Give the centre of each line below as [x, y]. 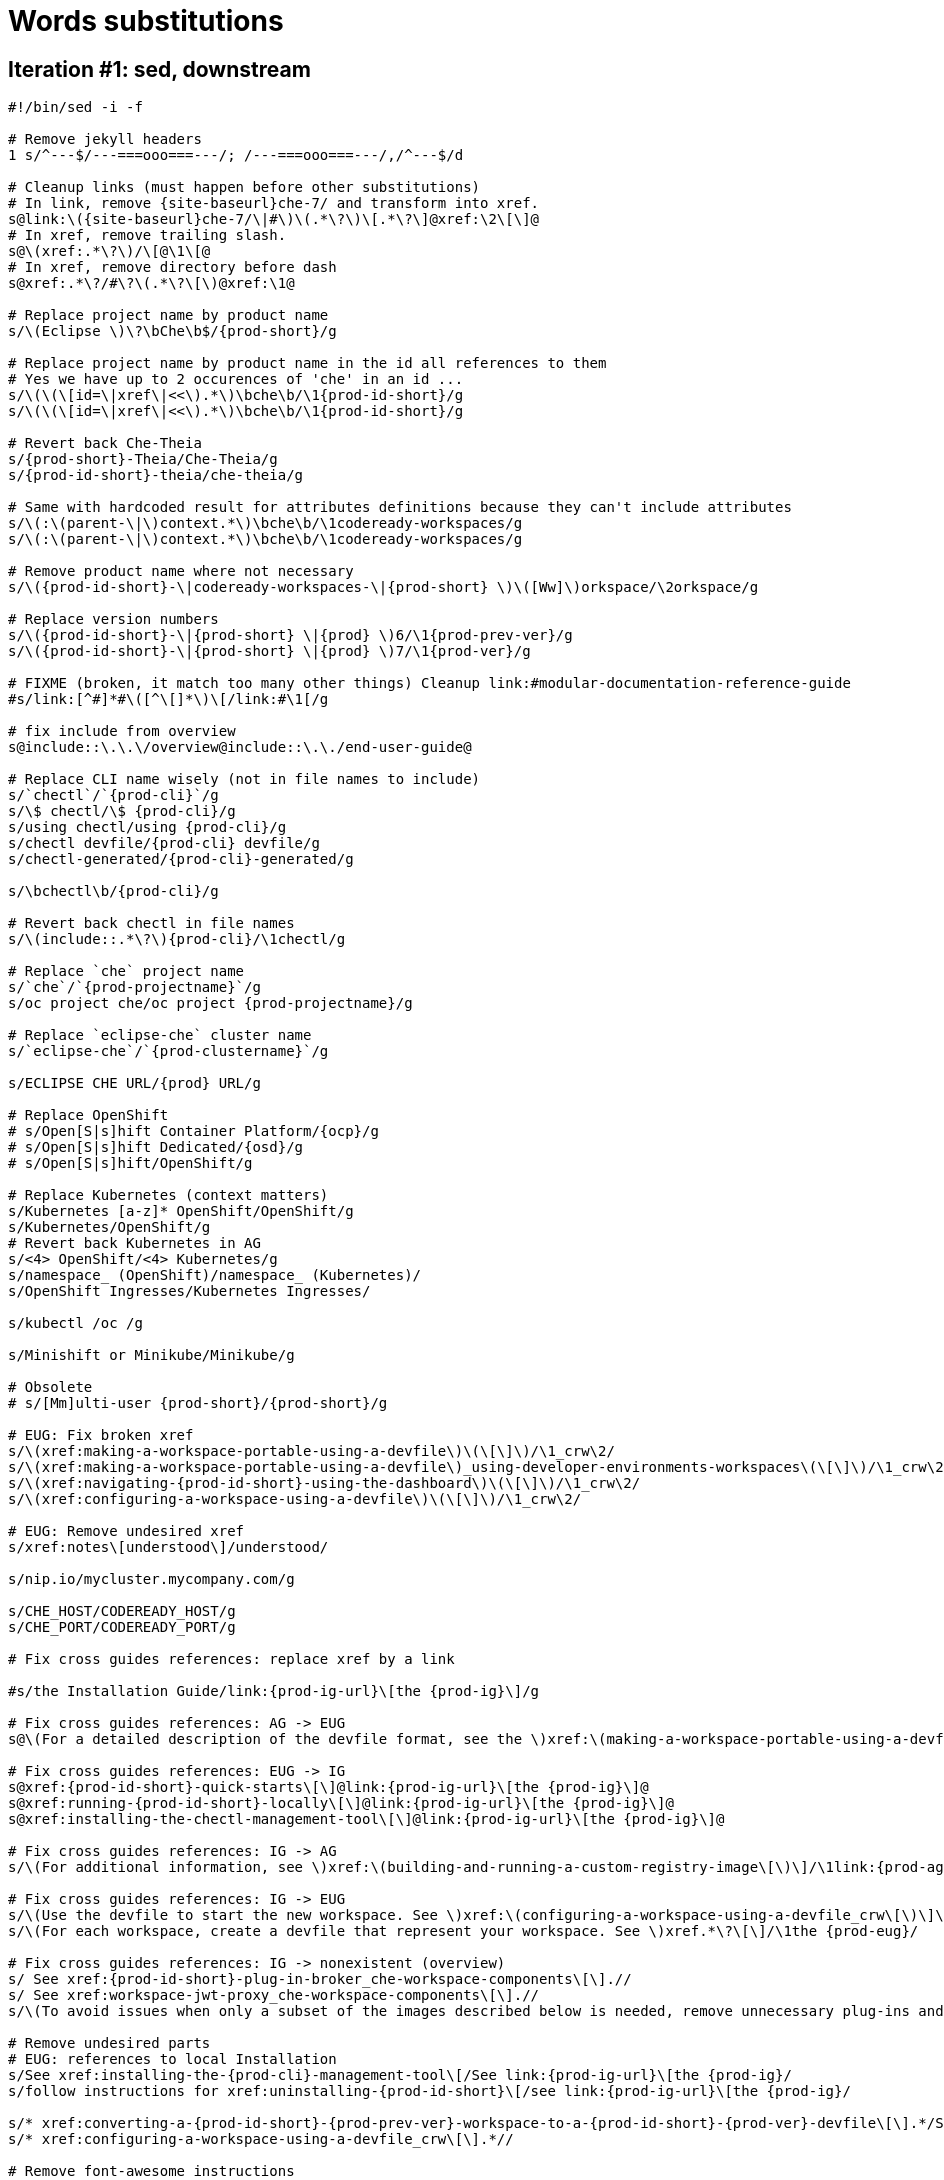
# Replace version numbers [113, 619]
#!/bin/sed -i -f [75, 107]
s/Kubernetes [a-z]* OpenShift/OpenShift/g [181, 1211]
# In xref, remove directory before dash [172, 267]
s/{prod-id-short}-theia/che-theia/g [156, 475]
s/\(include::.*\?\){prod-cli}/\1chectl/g [177, 939]
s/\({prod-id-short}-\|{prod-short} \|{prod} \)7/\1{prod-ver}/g [269, 651]
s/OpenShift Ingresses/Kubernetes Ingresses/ [189, 1291]
